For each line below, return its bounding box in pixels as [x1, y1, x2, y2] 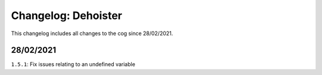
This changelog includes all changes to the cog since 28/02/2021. [11, 30, 174, 37]
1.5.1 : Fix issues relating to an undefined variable [11, 61, 135, 68]
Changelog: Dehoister [11, 9, 122, 22]
